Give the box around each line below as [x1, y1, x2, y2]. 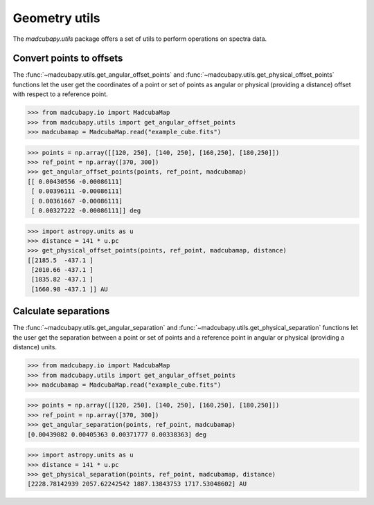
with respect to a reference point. [12, 90, 109, 98]
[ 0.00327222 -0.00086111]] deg [31, 206, 141, 214]
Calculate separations [12, 305, 110, 318]
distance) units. [12, 343, 57, 351]
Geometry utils [12, 10, 100, 26]
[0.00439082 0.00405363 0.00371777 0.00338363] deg [27, 430, 207, 439]
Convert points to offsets [12, 53, 123, 64]
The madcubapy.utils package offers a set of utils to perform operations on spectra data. [12, 35, 267, 43]
